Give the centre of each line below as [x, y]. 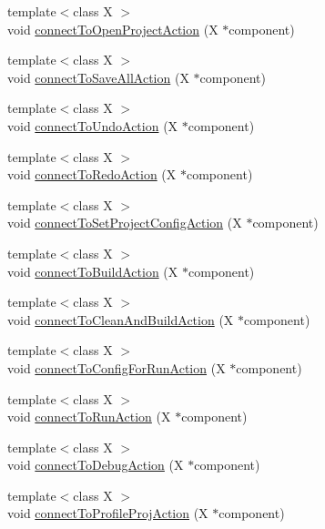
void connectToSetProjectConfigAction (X [125, 223]
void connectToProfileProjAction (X [108, 513]
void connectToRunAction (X [89, 417]
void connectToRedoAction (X [92, 174]
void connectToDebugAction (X [96, 465]
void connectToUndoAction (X [93, 125]
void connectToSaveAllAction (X [98, 77]
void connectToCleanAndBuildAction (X [121, 319]
